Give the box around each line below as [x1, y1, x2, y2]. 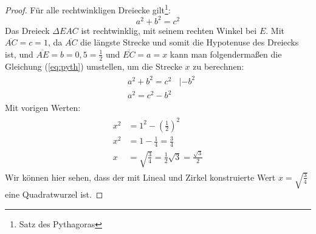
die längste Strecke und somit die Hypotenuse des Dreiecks [80, 36, 299, 48]
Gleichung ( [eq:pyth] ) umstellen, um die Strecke [5, 59, 182, 72]
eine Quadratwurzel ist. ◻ [5, 188, 103, 201]
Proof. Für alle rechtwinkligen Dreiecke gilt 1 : [5, 2, 171, 16]
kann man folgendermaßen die [170, 47, 282, 60]
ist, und [5, 47, 33, 60]
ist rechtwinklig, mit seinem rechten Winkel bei [81, 24, 257, 36]
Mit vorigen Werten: [5, 101, 81, 114]
